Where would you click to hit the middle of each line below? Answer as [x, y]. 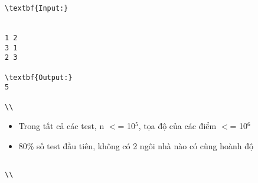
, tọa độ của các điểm [177, 126]
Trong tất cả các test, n [61, 126]
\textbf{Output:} [39, 77]
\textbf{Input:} [37, 8]
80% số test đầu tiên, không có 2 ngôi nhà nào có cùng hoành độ [136, 145]
